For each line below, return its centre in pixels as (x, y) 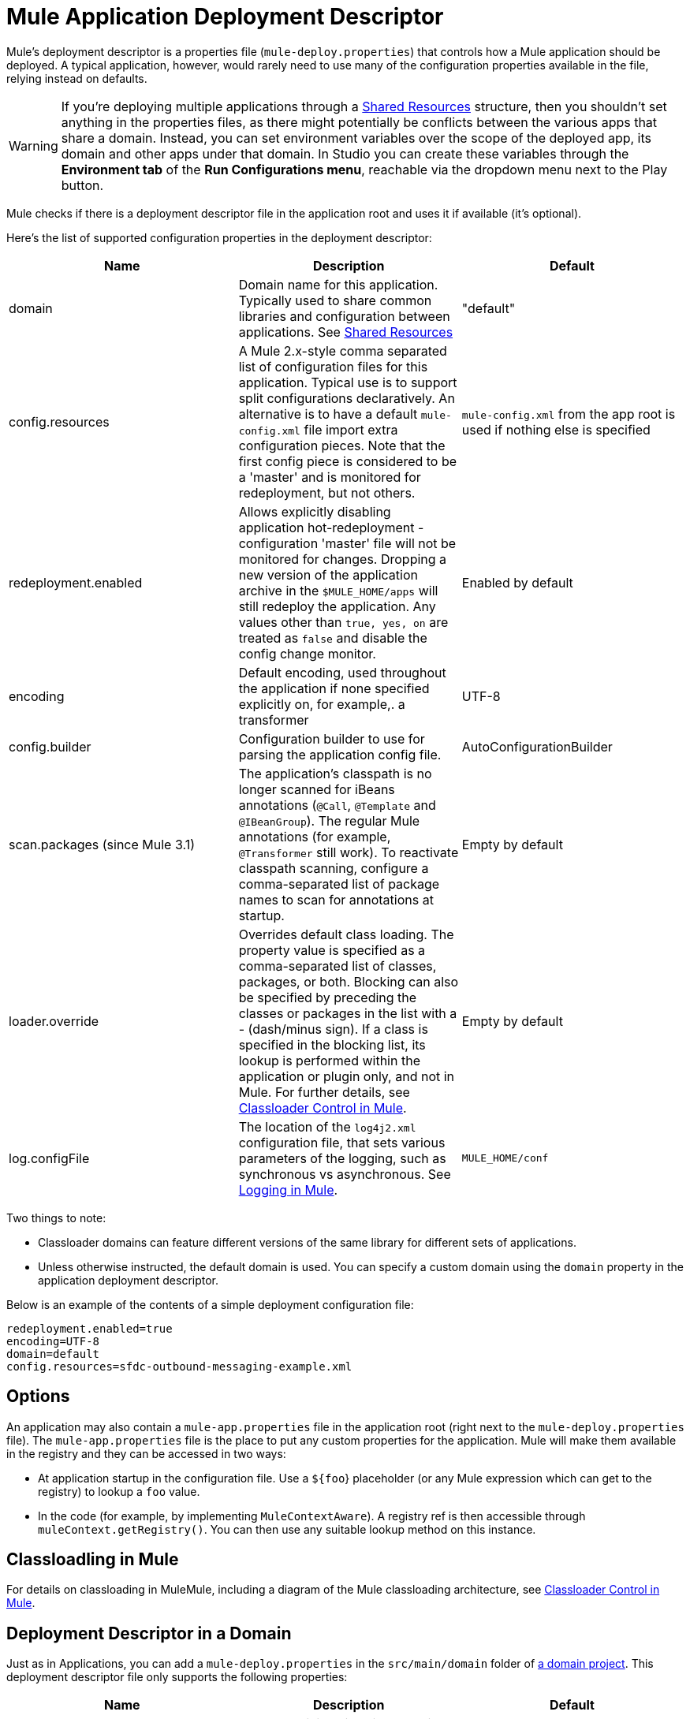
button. (82, 185)
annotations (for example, (315, 836)
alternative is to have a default (328, 414)
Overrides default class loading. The (346, 934)
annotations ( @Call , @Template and (337, 805)
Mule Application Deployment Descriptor (225, 17)
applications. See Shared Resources (346, 332)
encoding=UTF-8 (53, 1341)
